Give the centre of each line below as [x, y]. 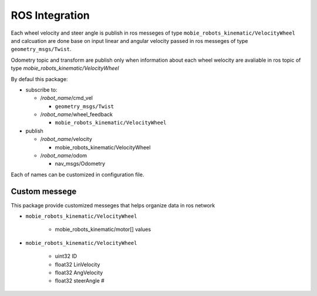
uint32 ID [66, 256]
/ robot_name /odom [64, 156]
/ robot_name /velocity [66, 139]
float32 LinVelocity [77, 264]
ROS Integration [50, 15]
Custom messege [44, 191]
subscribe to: [41, 90]
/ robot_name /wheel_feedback [76, 115]
